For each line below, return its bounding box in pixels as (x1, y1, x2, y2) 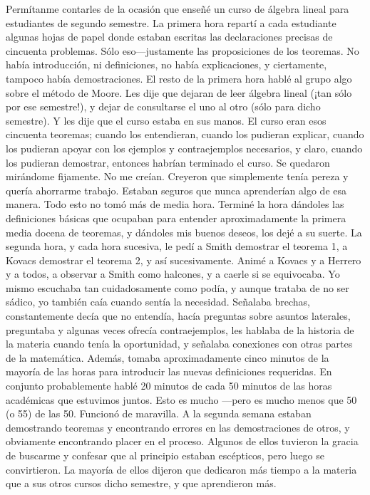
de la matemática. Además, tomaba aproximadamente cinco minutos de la (6, 350, 329, 365)
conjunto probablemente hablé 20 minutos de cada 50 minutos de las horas (6, 378, 332, 393)
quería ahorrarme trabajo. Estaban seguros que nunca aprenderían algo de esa (6, 182, 347, 197)
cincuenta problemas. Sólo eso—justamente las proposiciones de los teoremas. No (6, 43, 359, 58)
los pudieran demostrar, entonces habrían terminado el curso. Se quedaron (6, 155, 330, 170)
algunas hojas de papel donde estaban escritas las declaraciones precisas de (6, 29, 333, 44)
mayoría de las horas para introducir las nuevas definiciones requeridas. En (6, 364, 332, 379)
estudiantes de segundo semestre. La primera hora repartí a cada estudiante (6, 15, 336, 30)
